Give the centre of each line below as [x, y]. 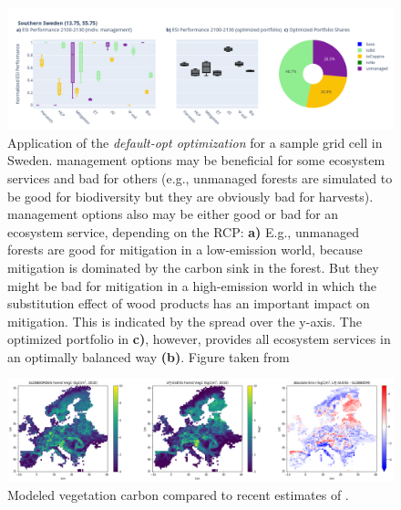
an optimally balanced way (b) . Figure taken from [149, 356]
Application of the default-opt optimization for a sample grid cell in [195, 142]
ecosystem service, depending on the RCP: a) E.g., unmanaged [183, 231]
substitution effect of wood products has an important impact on [189, 303]
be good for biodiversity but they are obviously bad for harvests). [190, 196]
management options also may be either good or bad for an [173, 214]
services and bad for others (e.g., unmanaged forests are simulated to [200, 177]
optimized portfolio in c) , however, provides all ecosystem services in [199, 339]
